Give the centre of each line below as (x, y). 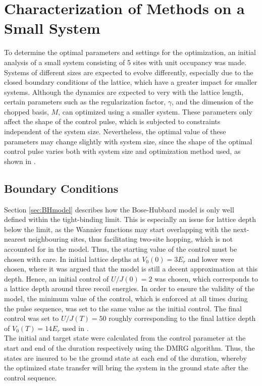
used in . (75, 328)
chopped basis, (27, 111)
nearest (15, 239)
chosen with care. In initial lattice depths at (72, 259)
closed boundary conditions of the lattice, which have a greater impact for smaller (131, 82)
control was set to (32, 318)
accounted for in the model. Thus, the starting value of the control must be (121, 249)
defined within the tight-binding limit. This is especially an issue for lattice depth (130, 219)
